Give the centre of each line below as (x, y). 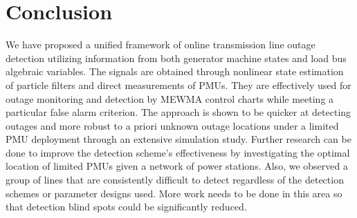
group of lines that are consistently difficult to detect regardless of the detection (175, 180)
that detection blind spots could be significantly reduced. (126, 207)
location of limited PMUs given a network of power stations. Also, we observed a (177, 166)
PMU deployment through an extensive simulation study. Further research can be (178, 139)
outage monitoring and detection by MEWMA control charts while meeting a (170, 98)
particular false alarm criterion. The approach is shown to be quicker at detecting (178, 112)
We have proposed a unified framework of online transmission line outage (161, 44)
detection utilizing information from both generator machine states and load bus (176, 58)
